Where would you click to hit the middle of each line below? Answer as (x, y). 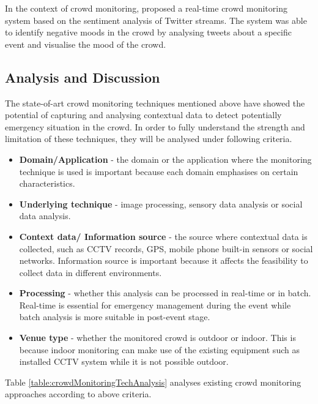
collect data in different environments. (91, 272)
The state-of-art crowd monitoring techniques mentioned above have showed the (155, 103)
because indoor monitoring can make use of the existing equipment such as (159, 349)
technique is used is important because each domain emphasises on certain (159, 171)
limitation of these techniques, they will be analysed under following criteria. (149, 139)
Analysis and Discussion (83, 77)
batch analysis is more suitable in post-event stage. (115, 317)
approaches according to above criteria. (78, 394)
